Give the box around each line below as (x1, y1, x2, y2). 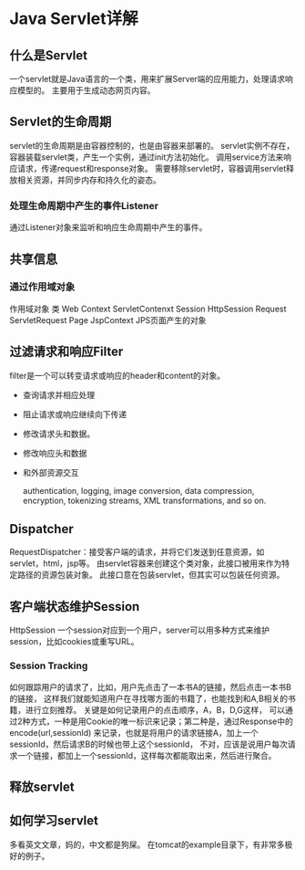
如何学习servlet (9, 813, 98, 829)
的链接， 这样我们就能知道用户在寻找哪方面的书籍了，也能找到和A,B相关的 (9, 693, 289, 704)
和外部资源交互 (22, 466, 79, 477)
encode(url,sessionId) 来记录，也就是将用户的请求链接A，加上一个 (9, 727, 259, 738)
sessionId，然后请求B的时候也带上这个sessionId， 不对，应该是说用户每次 (9, 739, 289, 749)
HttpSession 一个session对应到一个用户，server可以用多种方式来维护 (9, 624, 270, 635)
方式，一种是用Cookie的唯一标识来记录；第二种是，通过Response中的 (30, 716, 293, 727)
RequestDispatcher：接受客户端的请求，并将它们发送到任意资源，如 (9, 547, 265, 558)
